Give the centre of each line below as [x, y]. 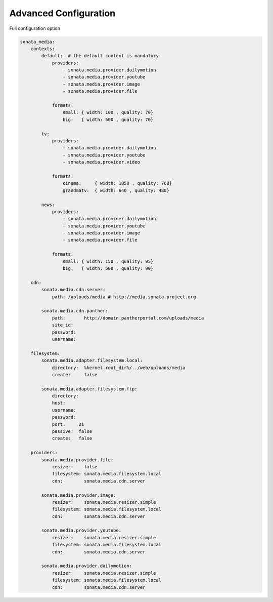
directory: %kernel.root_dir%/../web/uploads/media [119, 368]
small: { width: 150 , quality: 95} [108, 261]
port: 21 [68, 424]
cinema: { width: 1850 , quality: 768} [117, 183]
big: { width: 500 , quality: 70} [108, 119]
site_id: [63, 325]
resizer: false [75, 467]
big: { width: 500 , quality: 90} [108, 269]
